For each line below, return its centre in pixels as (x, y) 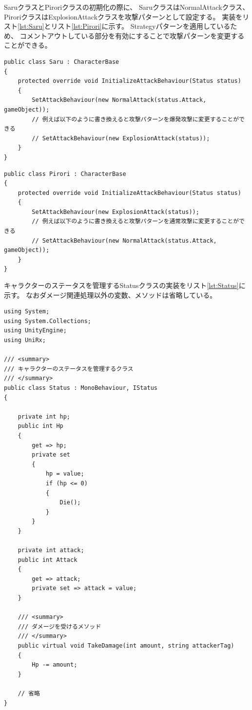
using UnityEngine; (35, 331)
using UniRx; (25, 340)
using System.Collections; (48, 321)
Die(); (70, 503)
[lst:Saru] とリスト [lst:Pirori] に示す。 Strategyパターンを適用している (124, 26)
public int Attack (48, 560)
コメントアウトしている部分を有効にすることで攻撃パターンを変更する (132, 35)
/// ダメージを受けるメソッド (59, 626)
